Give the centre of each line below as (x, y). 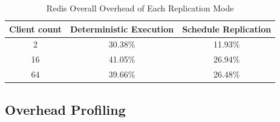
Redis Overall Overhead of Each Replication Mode (140, 8)
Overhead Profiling (65, 109)
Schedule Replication (227, 29)
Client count (35, 29)
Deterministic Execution (122, 29)
